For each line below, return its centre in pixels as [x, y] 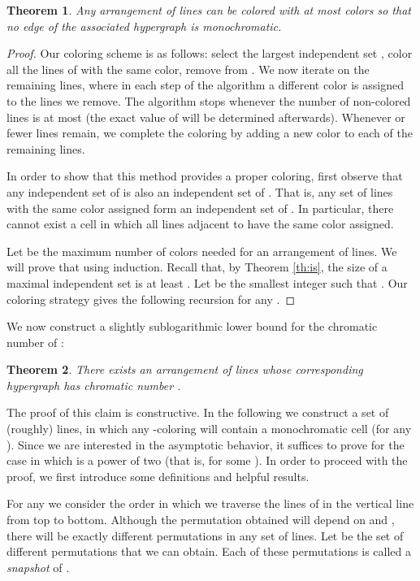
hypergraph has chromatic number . [94, 385]
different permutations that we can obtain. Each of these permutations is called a [209, 551]
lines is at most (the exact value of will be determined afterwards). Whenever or [206, 117]
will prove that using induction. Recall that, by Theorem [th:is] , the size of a [197, 267]
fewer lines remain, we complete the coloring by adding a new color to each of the [210, 133]
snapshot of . [38, 567]
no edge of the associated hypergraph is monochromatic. [144, 26]
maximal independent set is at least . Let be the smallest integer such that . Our [207, 282]
